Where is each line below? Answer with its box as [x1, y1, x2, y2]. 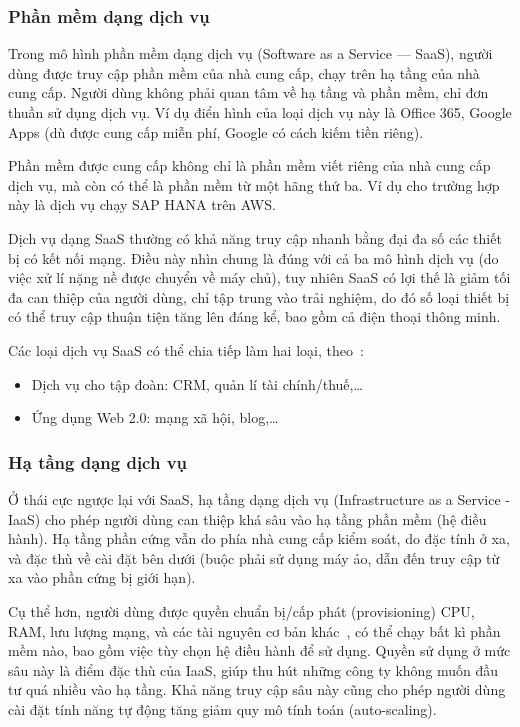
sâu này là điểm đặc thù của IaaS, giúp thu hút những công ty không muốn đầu [8, 659, 499, 680]
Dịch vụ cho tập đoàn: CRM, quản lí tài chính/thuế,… [31, 373, 363, 394]
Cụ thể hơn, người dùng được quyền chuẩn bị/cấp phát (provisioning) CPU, [8, 600, 475, 621]
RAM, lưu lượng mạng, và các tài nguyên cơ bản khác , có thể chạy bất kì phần [8, 620, 501, 641]
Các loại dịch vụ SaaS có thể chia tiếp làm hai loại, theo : [8, 339, 364, 360]
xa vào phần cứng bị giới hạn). [8, 567, 196, 588]
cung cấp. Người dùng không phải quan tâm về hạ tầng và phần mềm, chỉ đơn [8, 82, 489, 103]
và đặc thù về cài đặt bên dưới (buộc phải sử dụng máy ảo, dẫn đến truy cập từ [8, 547, 500, 568]
